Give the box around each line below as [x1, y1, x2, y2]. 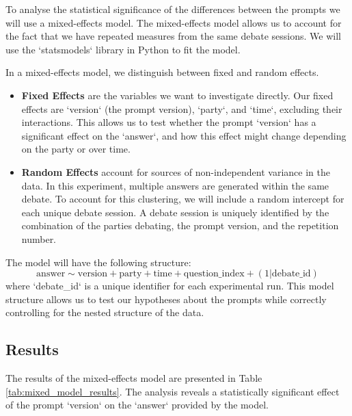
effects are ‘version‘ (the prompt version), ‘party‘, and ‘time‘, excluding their [21, 101, 342, 116]
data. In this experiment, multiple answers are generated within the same [21, 178, 329, 192]
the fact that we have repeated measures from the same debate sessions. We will [5, 29, 341, 43]
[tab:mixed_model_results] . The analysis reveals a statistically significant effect [5, 384, 340, 398]
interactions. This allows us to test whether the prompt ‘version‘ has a [21, 115, 316, 129]
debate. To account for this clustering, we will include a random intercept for [21, 192, 344, 206]
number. [21, 231, 57, 246]
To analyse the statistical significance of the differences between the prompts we [5, 2, 340, 16]
